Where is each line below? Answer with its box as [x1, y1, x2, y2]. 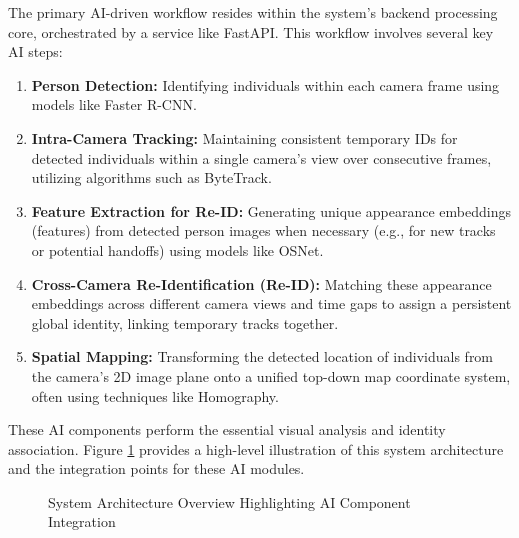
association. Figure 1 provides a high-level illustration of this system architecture [8, 438, 504, 459]
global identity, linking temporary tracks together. [31, 312, 339, 333]
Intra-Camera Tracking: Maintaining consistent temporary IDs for [31, 127, 458, 148]
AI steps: [8, 41, 63, 62]
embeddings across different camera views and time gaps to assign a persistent [31, 293, 512, 314]
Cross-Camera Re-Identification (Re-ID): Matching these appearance [31, 273, 492, 294]
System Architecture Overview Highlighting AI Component [48, 491, 411, 512]
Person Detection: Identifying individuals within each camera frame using [31, 74, 500, 95]
